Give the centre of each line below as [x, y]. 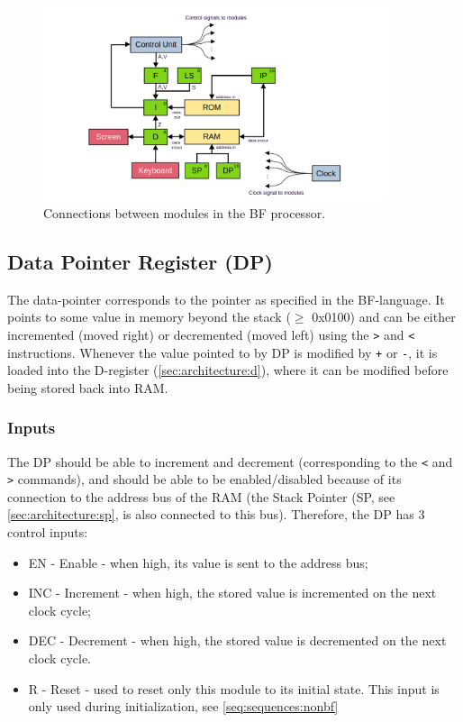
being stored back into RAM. [88, 387]
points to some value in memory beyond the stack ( [149, 317]
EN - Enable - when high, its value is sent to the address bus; [198, 562]
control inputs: [48, 532]
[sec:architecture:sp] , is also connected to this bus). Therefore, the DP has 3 [216, 514]
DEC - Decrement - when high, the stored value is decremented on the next [237, 640]
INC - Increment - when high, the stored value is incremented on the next [232, 593]
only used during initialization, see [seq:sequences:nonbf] [183, 706]
